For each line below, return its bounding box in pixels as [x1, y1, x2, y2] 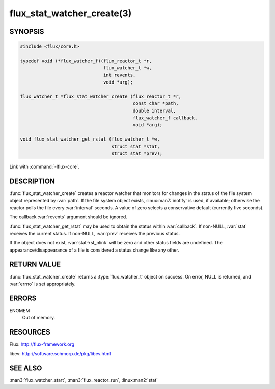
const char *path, [132, 101, 179, 106]
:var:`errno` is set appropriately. [9, 281, 76, 287]
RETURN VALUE [9, 260, 61, 269]
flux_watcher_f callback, [132, 115, 198, 121]
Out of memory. [22, 315, 56, 321]
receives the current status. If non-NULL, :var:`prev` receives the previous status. [9, 230, 180, 236]
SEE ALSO [9, 364, 42, 373]
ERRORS [9, 294, 37, 302]
